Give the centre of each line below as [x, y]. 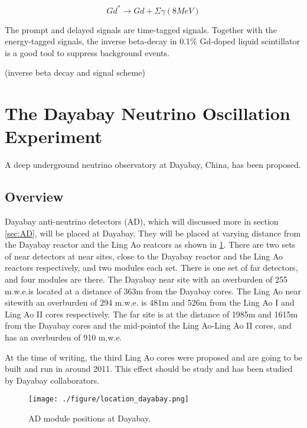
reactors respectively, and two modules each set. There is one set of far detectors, [151, 267]
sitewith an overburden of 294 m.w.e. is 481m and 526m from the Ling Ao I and [150, 302]
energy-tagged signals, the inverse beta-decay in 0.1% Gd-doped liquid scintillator [152, 41]
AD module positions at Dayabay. [90, 418]
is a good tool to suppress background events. [87, 52]
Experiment [54, 136]
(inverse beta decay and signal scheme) [75, 72]
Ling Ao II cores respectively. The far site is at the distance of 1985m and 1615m [151, 314]
